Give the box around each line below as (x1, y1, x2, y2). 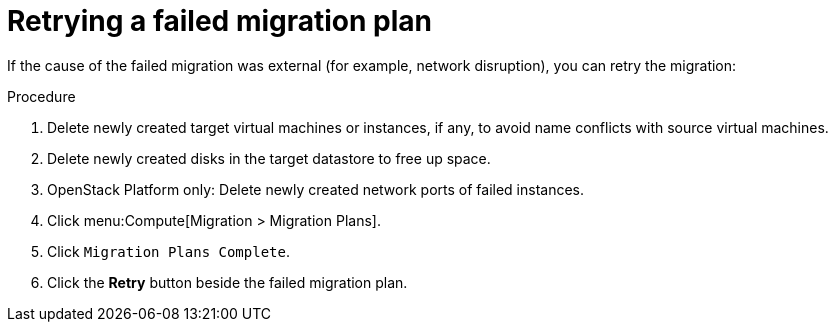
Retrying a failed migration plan (7, 4, 433, 38)
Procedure (7, 87, 76, 105)
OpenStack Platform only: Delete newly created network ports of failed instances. (47, 180, 585, 198)
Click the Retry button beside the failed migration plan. (47, 273, 408, 291)
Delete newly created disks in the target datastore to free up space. (47, 149, 491, 167)
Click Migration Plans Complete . (47, 242, 290, 260)
